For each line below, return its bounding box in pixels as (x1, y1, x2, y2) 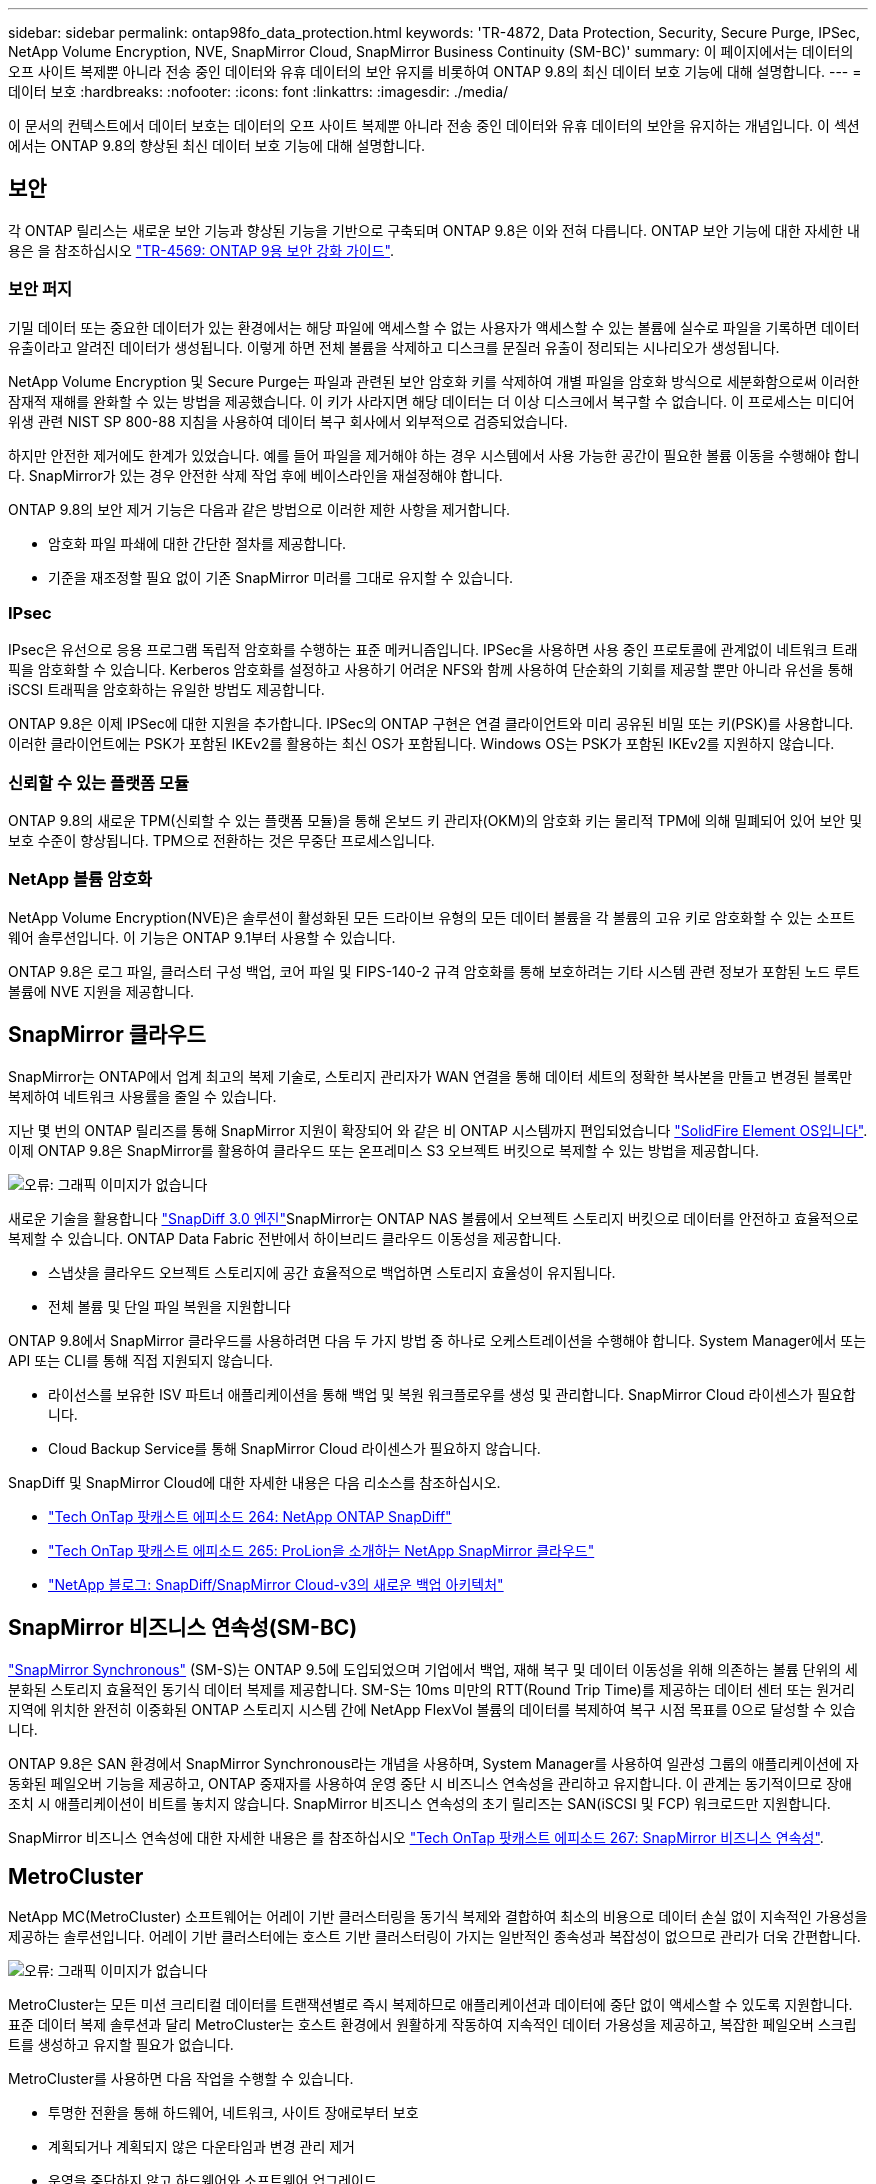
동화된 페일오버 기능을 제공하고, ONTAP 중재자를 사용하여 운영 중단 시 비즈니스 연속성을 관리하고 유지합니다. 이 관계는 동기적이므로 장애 (8, 1774, 852, 1792)
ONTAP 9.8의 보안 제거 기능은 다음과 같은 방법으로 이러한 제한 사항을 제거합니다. (8, 500, 511, 518)
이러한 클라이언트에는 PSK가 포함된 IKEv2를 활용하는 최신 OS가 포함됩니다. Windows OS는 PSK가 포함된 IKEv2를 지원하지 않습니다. (8, 735, 835, 753)
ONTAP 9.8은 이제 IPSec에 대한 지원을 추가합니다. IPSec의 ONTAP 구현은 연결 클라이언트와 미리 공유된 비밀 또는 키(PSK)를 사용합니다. (8, 715, 854, 733)
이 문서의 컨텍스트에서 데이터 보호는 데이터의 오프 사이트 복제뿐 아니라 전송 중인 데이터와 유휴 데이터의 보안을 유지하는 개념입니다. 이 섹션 (8, 117, 860, 134)
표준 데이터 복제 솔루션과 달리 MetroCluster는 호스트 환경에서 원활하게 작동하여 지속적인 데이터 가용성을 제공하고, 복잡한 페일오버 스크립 (8, 2016, 857, 2034)
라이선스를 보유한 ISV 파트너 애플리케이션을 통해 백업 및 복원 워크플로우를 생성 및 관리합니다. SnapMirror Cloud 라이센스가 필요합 (48, 1385, 856, 1403)
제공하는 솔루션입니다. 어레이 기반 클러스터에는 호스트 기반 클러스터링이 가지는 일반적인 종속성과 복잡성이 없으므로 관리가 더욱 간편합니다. (8, 1928, 861, 1946)
